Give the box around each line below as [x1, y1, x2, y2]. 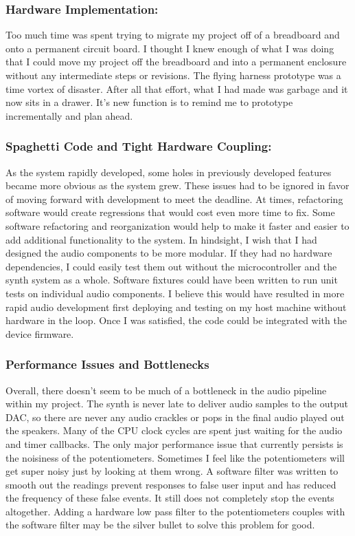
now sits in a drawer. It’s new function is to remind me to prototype [5, 95, 293, 109]
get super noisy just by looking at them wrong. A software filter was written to [5, 464, 339, 478]
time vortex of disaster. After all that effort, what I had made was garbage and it [5, 81, 348, 96]
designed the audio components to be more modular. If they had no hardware [5, 246, 332, 260]
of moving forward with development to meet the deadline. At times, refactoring [5, 191, 343, 206]
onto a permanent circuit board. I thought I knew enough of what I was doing [5, 41, 334, 55]
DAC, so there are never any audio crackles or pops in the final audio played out [5, 409, 345, 424]
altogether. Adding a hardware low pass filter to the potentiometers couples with [5, 504, 345, 518]
